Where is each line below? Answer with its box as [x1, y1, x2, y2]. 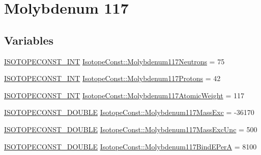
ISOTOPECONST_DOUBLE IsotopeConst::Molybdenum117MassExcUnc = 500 [4, 124, 257, 134]
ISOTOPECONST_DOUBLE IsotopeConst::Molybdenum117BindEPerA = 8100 [4, 141, 257, 151]
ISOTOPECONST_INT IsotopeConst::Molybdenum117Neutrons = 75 [4, 56, 225, 66]
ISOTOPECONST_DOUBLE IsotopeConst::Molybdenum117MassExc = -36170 [4, 107, 254, 118]
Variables [4, 32, 54, 48]
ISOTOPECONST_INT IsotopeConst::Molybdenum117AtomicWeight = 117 [4, 90, 244, 100]
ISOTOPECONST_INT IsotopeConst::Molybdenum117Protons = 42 [4, 73, 221, 84]
